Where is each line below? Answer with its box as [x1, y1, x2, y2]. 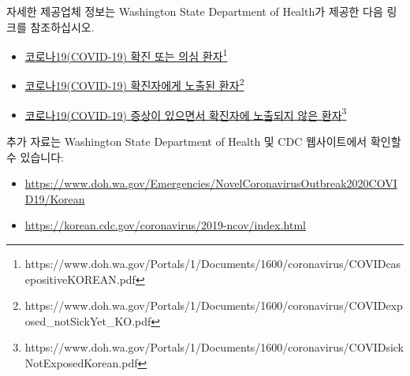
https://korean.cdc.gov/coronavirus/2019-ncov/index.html [24, 217, 306, 233]
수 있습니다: [6, 148, 64, 165]
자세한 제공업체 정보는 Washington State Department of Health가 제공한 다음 [6, 3, 383, 19]
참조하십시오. [30, 18, 95, 35]
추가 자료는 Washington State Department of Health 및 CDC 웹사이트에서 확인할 [6, 132, 401, 149]
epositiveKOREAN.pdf [24, 270, 136, 287]
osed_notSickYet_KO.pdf [24, 312, 151, 329]
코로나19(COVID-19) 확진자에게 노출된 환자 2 [24, 75, 244, 94]
